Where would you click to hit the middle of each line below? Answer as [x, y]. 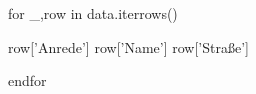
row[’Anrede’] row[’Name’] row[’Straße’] [128, 46]
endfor [27, 80]
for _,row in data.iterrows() [93, 13]
